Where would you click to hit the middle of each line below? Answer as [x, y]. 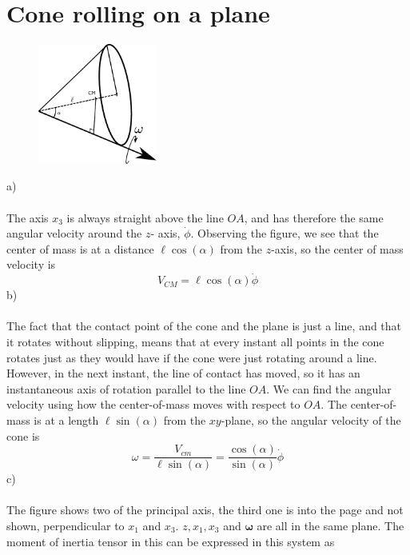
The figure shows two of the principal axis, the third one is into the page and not [205, 510]
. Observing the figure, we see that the [285, 233]
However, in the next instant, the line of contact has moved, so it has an [183, 373]
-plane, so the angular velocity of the [311, 419]
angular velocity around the [74, 233]
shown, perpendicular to [66, 526]
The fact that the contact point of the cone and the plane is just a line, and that [204, 326]
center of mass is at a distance [80, 248]
